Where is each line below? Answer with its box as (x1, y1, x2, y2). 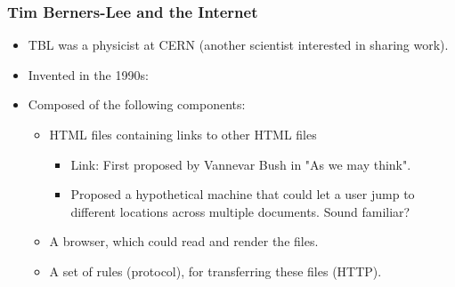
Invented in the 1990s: (28, 65, 149, 84)
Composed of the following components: (28, 95, 246, 114)
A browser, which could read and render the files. (49, 232, 319, 251)
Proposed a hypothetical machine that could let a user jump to (70, 185, 415, 203)
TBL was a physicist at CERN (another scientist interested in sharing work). (28, 36, 449, 54)
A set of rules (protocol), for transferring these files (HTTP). (49, 261, 382, 280)
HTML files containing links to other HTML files (49, 125, 317, 143)
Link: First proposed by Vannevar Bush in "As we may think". (70, 155, 411, 173)
